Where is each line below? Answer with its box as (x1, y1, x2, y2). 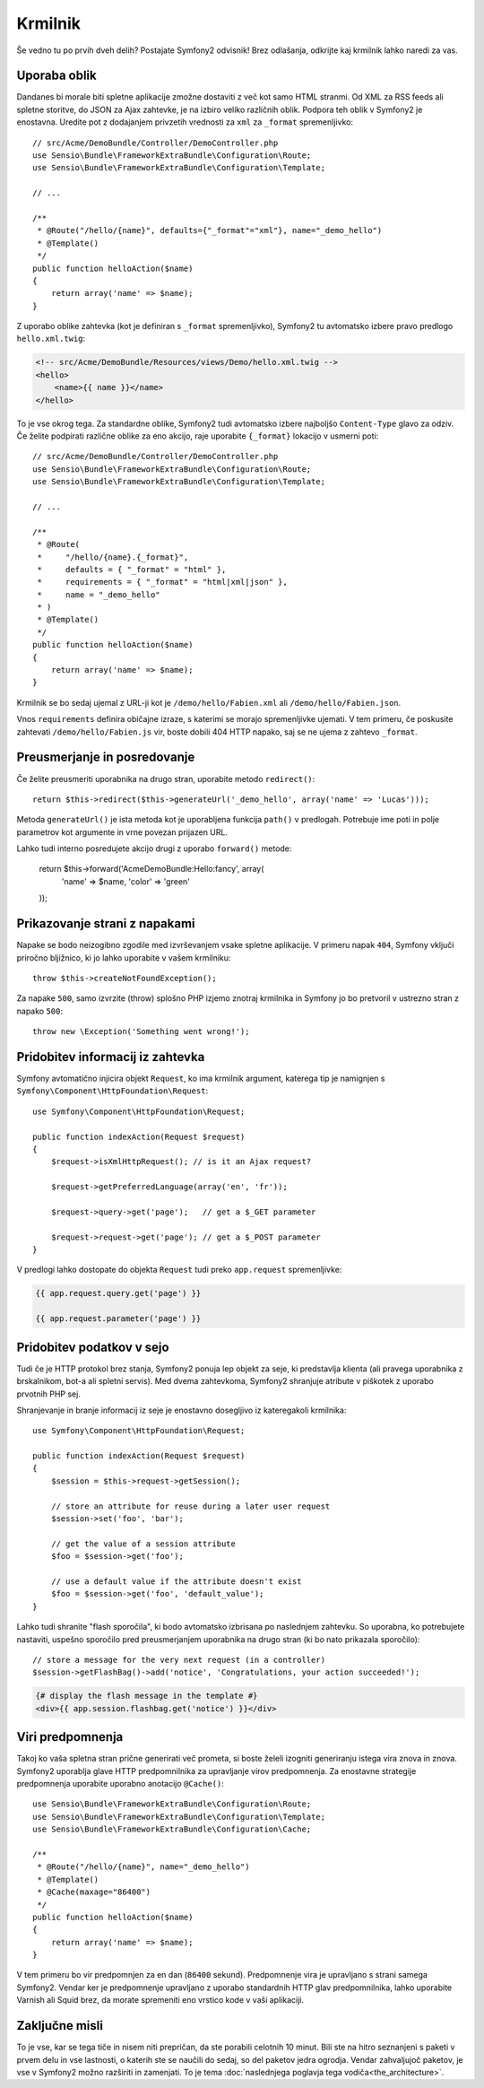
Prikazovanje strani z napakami (16, 916, 196, 932)
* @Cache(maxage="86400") (37, 1887, 151, 1897)
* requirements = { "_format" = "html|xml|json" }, (37, 577, 289, 587)
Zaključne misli (16, 2018, 103, 2033)
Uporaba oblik (16, 68, 98, 83)
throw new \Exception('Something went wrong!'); (32, 1027, 250, 1037)
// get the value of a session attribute (50, 1538, 237, 1549)
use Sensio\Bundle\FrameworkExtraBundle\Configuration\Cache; (32, 1824, 312, 1834)
